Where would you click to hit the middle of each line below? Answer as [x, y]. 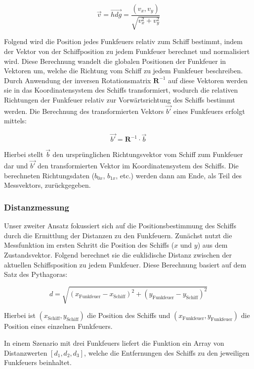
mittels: [15, 121]
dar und [16, 166]
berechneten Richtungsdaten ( [49, 175]
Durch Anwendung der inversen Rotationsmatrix [78, 80]
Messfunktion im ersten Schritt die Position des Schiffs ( [89, 245]
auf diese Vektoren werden [208, 80]
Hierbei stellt [24, 154]
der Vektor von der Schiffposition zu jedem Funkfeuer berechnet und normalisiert [127, 51]
